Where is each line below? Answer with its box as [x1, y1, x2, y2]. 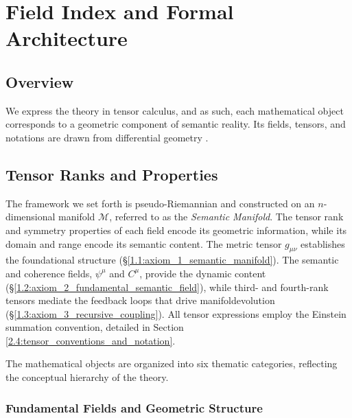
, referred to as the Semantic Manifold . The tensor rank [109, 209, 344, 224]
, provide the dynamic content [139, 266, 266, 280]
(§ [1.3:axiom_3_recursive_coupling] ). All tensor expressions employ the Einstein [5, 306, 347, 321]
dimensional [5, 209, 56, 224]
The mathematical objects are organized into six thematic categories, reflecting [5, 356, 338, 371]
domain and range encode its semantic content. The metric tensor [5, 236, 282, 251]
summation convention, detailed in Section [5, 320, 184, 334]
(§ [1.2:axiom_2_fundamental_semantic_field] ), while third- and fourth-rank [5, 279, 329, 294]
